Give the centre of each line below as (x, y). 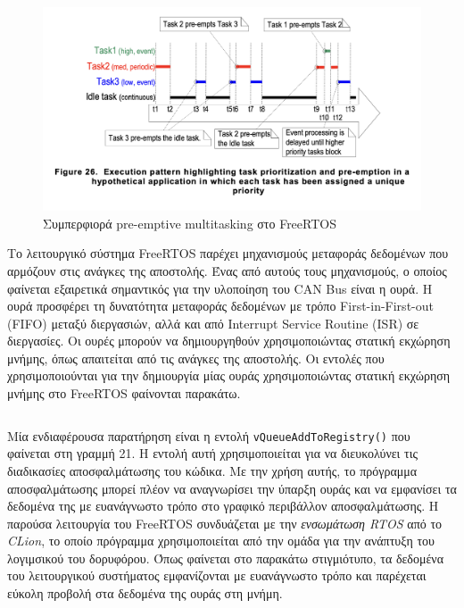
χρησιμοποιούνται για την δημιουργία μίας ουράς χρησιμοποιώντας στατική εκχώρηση (229, 375)
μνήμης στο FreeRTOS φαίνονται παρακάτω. (124, 393)
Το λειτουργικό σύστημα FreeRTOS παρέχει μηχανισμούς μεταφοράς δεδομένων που (228, 253)
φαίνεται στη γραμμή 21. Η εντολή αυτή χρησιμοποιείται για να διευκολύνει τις (212, 453)
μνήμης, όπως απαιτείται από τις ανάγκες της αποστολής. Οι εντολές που (196, 358)
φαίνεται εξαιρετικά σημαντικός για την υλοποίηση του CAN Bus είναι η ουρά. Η (220, 288)
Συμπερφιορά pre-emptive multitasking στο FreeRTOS (190, 223)
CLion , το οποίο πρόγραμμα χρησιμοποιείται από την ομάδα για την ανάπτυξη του (221, 541)
